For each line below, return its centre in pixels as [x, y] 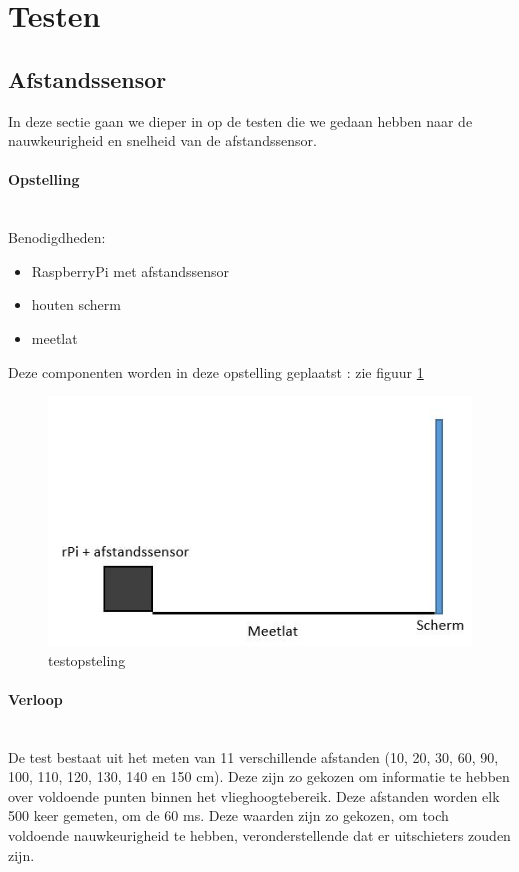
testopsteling [87, 659]
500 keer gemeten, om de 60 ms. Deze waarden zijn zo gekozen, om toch [228, 815]
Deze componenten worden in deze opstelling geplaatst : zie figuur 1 [216, 371]
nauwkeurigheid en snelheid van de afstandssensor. [162, 140]
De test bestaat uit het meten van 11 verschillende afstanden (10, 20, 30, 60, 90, [253, 756]
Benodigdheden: [57, 237]
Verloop [35, 698]
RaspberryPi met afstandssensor [130, 270]
